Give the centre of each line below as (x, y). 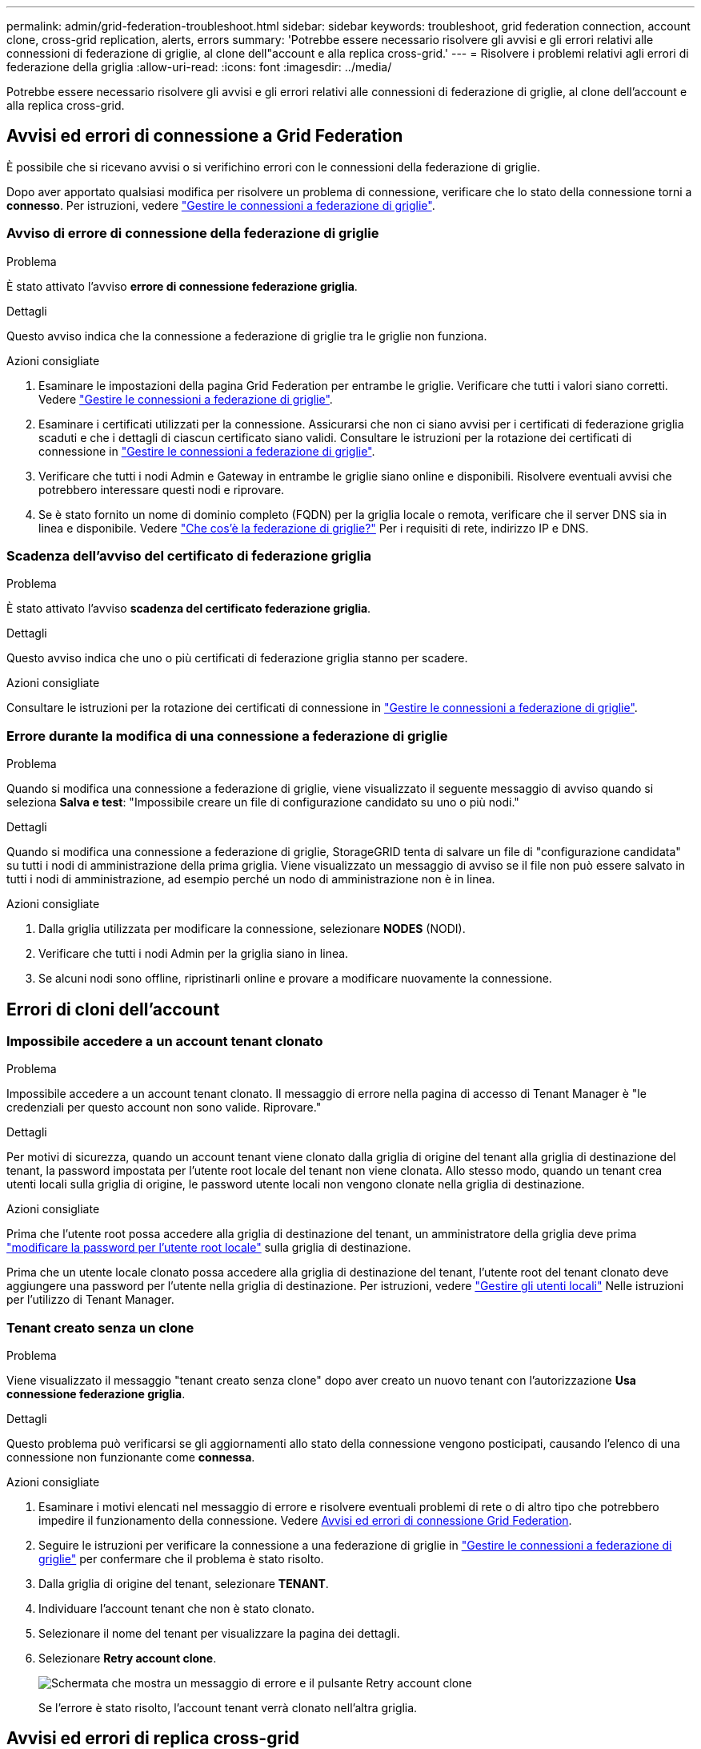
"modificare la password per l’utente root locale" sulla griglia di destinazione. (209, 1248)
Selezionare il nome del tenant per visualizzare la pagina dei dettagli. (219, 1634)
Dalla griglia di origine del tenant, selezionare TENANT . (184, 1584)
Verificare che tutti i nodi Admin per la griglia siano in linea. (194, 954)
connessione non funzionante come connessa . (131, 1457)
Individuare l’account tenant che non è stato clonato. (177, 1609)
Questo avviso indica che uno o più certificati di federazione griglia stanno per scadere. (237, 658)
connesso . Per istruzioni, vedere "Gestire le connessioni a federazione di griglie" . (221, 205)
